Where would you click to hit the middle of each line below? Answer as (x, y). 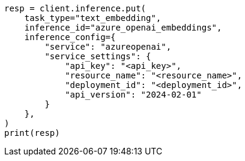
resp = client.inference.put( (75, 8)
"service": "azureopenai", (108, 47)
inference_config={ (70, 37)
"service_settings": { (98, 56)
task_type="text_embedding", (93, 18)
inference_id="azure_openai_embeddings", (123, 28)
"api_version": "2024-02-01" (133, 95)
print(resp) (32, 133)
